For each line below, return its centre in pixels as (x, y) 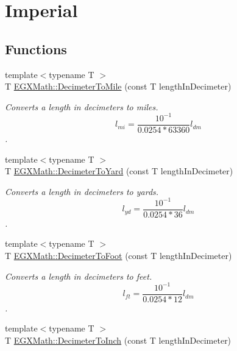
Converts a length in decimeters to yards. (82, 191)
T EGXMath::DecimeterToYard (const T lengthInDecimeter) (119, 171)
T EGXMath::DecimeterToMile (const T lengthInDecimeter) (118, 86)
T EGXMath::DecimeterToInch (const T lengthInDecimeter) (118, 340)
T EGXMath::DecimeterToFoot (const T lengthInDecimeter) (118, 256)
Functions (36, 48)
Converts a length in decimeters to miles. (82, 106)
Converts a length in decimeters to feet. (79, 276)
